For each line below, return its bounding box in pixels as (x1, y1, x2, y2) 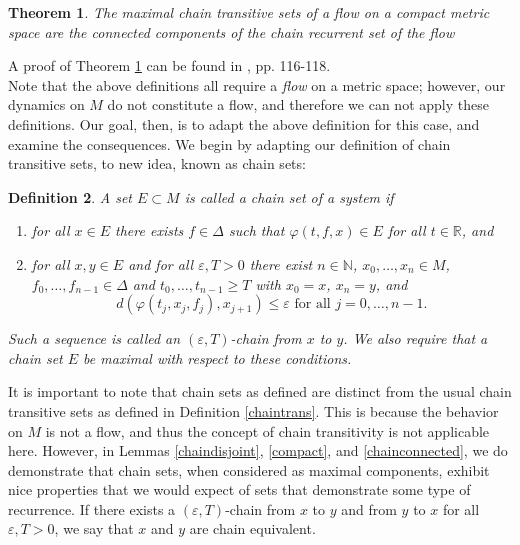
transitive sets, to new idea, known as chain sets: (8, 153, 306, 174)
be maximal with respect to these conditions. (83, 347, 352, 368)
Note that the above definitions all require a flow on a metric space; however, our (8, 74, 506, 95)
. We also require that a (343, 328, 488, 349)
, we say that (54, 518, 134, 539)
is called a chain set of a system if (184, 186, 394, 207)
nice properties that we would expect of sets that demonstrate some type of (8, 479, 471, 500)
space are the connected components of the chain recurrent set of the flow (8, 21, 455, 42)
